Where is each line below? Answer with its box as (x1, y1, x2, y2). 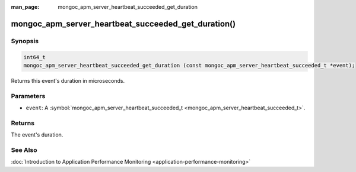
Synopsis (11, 37, 39, 45)
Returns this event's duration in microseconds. (11, 77, 125, 84)
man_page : (11, 4, 40, 10)
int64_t (23, 54, 46, 60)
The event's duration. (11, 131, 63, 138)
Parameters (11, 92, 46, 100)
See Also (11, 145, 37, 154)
